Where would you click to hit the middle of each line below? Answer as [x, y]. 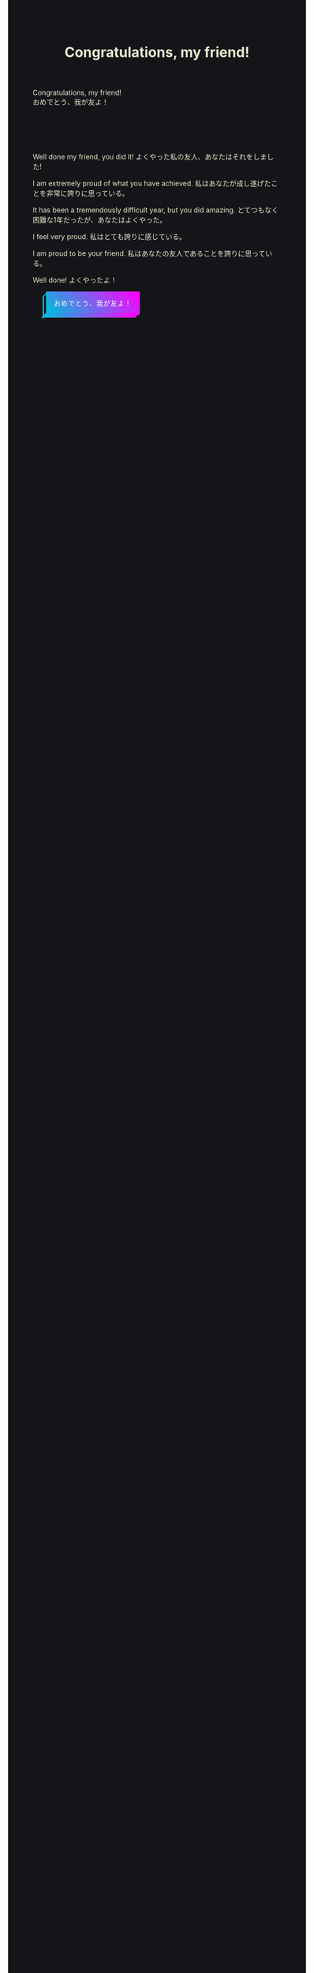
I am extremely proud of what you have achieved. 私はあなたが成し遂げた [152, 183]
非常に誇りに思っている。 [88, 193]
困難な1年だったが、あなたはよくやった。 [100, 220]
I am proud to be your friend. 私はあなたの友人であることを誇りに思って [149, 253]
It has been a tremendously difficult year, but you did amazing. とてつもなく [156, 210]
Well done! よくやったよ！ [75, 280]
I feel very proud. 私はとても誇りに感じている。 [109, 237]
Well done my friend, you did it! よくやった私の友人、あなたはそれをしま [150, 157]
